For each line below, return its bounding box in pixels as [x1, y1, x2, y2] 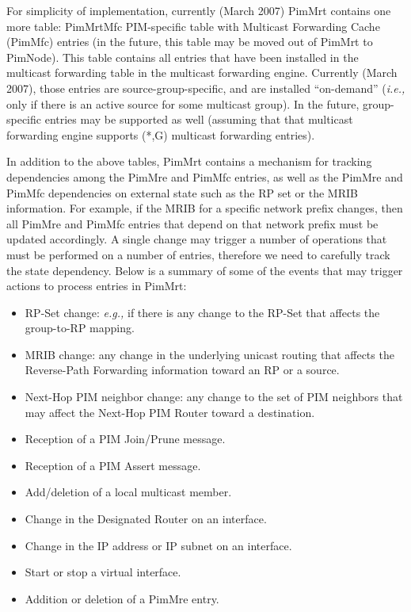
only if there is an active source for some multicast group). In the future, [6, 95, 360, 112]
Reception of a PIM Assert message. [25, 457, 201, 473]
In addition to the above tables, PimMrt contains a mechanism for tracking [6, 153, 372, 170]
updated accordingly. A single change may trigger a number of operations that [6, 231, 387, 247]
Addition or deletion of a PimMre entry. [25, 590, 219, 606]
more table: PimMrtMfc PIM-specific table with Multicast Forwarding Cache [6, 17, 380, 34]
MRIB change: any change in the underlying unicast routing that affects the [25, 346, 394, 362]
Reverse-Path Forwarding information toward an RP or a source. [25, 361, 340, 378]
